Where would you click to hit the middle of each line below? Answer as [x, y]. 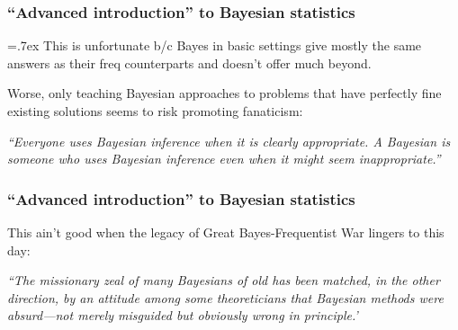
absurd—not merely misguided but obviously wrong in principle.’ [183, 315]
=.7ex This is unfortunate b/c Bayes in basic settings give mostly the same [215, 45]
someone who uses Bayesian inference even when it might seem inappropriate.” [224, 159]
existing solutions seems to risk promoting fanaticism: [155, 111]
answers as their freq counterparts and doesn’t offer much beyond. [189, 62]
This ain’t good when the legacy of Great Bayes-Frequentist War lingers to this [226, 232]
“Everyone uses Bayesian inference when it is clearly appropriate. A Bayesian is [229, 141]
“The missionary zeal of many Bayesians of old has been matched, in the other [224, 280]
